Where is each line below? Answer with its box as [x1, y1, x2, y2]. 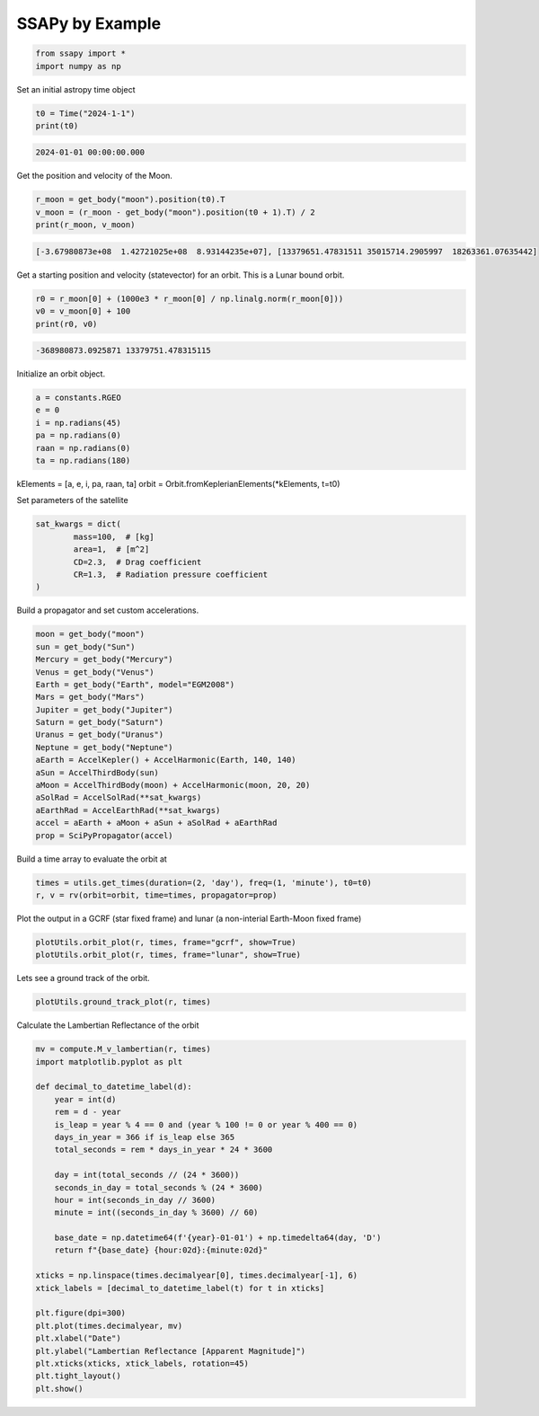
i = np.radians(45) [35, 418, 121, 428]
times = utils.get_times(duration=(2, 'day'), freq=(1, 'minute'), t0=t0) [35, 877, 373, 888]
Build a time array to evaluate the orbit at [16, 854, 168, 864]
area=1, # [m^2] [73, 544, 150, 554]
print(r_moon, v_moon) [35, 220, 136, 230]
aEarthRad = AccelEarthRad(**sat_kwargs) [35, 805, 221, 815]
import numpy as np [35, 61, 121, 71]
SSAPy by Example [16, 13, 162, 33]
